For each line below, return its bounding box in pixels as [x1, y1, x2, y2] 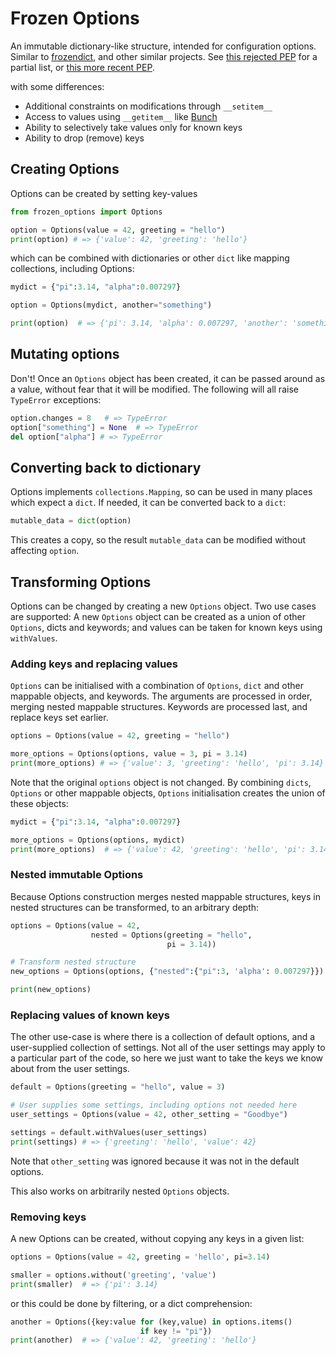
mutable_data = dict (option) [10, 516, 132, 526]
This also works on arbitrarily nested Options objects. [10, 1185, 230, 1197]
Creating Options [10, 161, 120, 178]
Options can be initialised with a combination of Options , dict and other [10, 680, 304, 692]
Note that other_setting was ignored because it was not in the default [10, 1155, 300, 1167]
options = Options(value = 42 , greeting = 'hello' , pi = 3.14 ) [10, 1252, 271, 1262]
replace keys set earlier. [10, 712, 109, 724]
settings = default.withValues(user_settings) [10, 1127, 208, 1137]
